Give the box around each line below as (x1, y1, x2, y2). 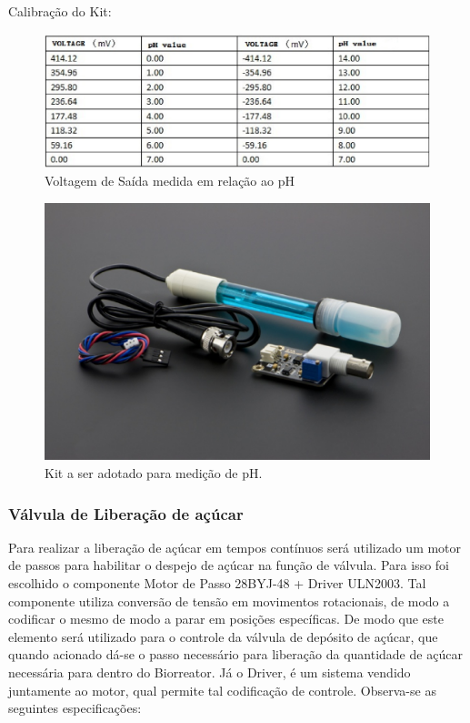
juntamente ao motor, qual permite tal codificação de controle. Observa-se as (8, 680, 436, 699)
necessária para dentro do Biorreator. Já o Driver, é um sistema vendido (8, 662, 411, 681)
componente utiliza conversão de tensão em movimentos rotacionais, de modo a (8, 591, 450, 610)
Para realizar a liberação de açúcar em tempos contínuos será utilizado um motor (8, 537, 462, 556)
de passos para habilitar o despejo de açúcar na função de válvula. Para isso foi (8, 555, 449, 575)
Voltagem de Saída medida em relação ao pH (45, 171, 295, 190)
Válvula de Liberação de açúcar (8, 502, 244, 524)
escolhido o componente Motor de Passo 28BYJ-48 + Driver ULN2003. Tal (8, 574, 426, 592)
